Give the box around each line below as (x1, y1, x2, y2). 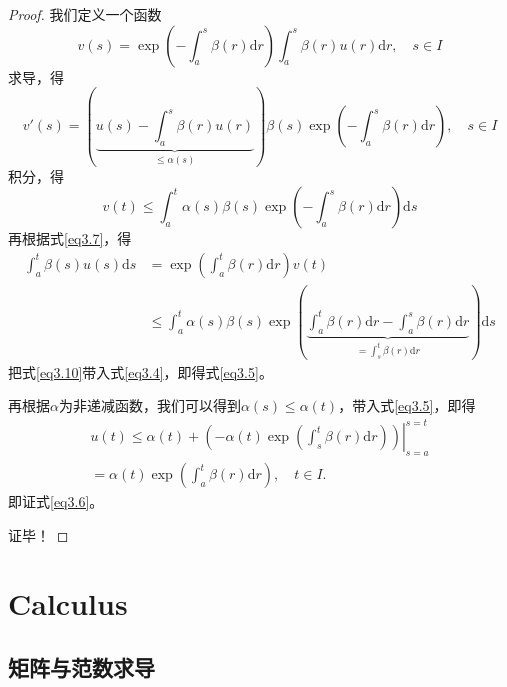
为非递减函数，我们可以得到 (58, 395, 241, 416)
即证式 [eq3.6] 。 (8, 491, 104, 512)
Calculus (8, 583, 128, 624)
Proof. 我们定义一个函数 (8, 4, 162, 24)
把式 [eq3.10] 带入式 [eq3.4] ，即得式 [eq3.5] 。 (8, 361, 273, 382)
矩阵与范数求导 (8, 652, 155, 683)
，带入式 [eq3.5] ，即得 (338, 395, 476, 416)
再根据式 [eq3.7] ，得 (8, 228, 132, 249)
